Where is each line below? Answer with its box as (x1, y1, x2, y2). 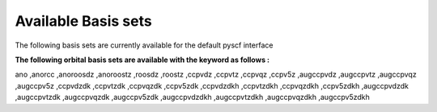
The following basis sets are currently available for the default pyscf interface (15, 40, 274, 50)
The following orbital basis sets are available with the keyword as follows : (15, 55, 270, 64)
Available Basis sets (15, 12, 153, 30)
